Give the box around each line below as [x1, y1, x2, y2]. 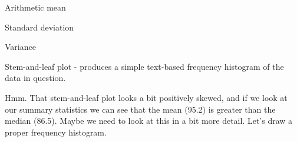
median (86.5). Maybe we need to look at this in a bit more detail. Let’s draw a [5, 114, 293, 127]
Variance [5, 40, 36, 53]
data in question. [5, 72, 66, 84]
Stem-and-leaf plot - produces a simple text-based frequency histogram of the [5, 60, 284, 72]
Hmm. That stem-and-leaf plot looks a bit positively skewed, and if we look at [5, 91, 288, 103]
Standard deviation [5, 21, 74, 33]
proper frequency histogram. [5, 126, 107, 138]
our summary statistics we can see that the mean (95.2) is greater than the [5, 103, 276, 115]
